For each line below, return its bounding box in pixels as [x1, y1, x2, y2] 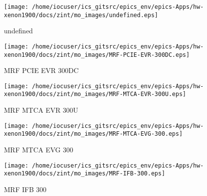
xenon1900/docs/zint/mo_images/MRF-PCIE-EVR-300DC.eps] [4, 51, 190, 58]
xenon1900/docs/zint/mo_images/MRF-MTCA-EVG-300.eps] [4, 130, 183, 138]
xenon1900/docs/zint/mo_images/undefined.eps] [4, 11, 158, 19]
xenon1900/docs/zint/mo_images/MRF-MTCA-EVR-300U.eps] [4, 91, 186, 98]
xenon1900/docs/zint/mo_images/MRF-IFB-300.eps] [4, 170, 165, 177]
